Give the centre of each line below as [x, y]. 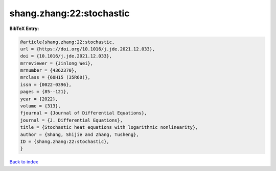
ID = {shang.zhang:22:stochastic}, [65, 142]
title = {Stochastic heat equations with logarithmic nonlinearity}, [109, 127]
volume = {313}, [41, 106]
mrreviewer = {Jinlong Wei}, [57, 63]
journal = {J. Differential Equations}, [71, 120]
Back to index [24, 162]
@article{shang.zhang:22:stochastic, [67, 42]
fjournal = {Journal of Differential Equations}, [84, 113]
